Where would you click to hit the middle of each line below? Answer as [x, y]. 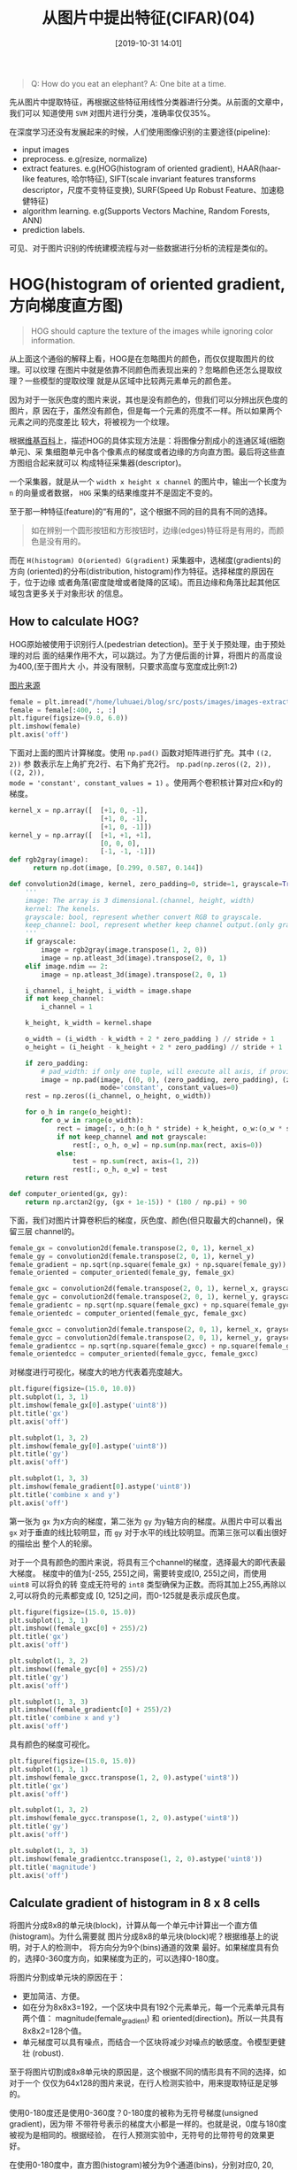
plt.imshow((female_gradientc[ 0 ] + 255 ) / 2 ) [91, 1710]
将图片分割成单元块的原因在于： [67, 1977]
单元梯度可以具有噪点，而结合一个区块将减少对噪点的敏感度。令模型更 [150, 2043]
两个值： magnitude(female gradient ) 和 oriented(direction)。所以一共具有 [153, 2019]
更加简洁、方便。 [53, 1996]
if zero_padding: [57, 1063]
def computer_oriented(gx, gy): [69, 1194]
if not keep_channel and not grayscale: [132, 1137]
